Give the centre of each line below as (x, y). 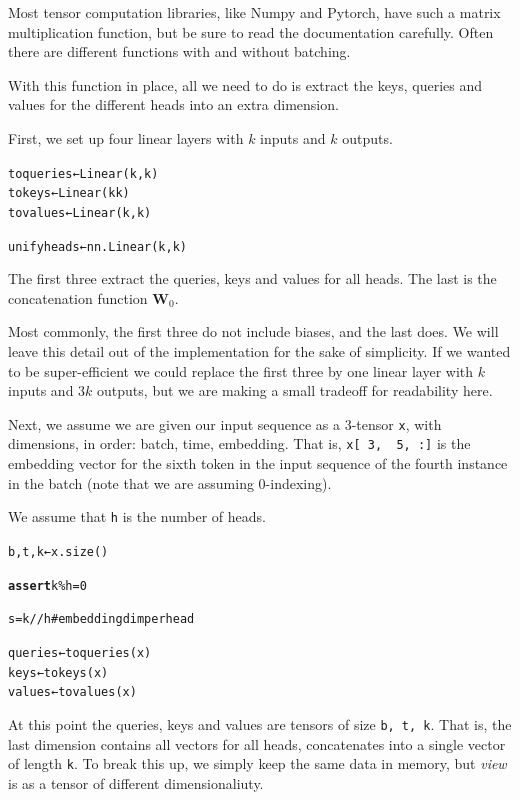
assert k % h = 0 (47, 585)
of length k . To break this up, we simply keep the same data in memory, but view (257, 763)
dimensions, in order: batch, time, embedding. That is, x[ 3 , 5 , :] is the (239, 443)
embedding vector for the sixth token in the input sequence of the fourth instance (258, 463)
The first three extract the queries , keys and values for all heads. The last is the (252, 278)
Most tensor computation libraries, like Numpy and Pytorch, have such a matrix (254, 12)
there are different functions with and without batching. (179, 51)
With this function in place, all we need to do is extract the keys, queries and (245, 84)
